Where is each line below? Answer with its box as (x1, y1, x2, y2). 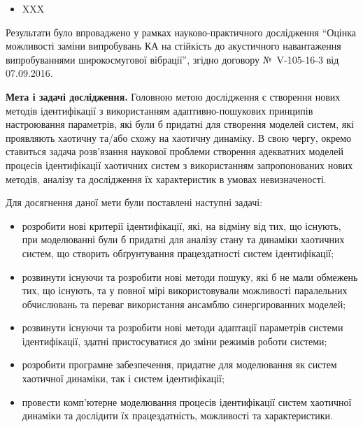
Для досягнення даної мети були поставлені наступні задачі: (6, 195, 263, 210)
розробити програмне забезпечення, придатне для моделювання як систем (22, 357, 337, 372)
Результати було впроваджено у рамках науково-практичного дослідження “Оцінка (6, 24, 357, 39)
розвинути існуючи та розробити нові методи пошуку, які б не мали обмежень (22, 269, 358, 284)
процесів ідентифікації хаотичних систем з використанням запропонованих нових (6, 157, 353, 172)
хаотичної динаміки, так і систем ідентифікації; (22, 371, 225, 386)
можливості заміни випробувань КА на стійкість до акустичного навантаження (6, 38, 341, 53)
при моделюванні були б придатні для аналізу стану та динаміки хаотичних (22, 232, 345, 247)
